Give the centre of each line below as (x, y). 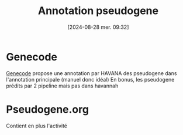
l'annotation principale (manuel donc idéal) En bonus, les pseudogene (90, 79)
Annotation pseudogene (98, 11)
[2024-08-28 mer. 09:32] (98, 27)
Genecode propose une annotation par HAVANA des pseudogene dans (91, 73)
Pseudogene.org (48, 109)
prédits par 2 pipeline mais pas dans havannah (62, 86)
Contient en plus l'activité (37, 126)
